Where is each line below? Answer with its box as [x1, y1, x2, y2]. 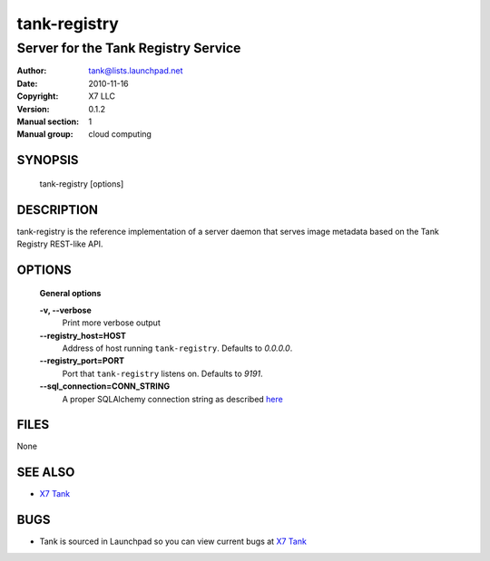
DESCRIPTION [16, 202, 99, 218]
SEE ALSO [16, 465, 75, 480]
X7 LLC [88, 91, 116, 102]
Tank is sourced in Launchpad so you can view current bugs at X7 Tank [39, 536, 308, 547]
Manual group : [16, 129, 73, 140]
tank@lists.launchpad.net [88, 65, 183, 76]
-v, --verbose [39, 305, 93, 315]
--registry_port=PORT [39, 355, 125, 366]
